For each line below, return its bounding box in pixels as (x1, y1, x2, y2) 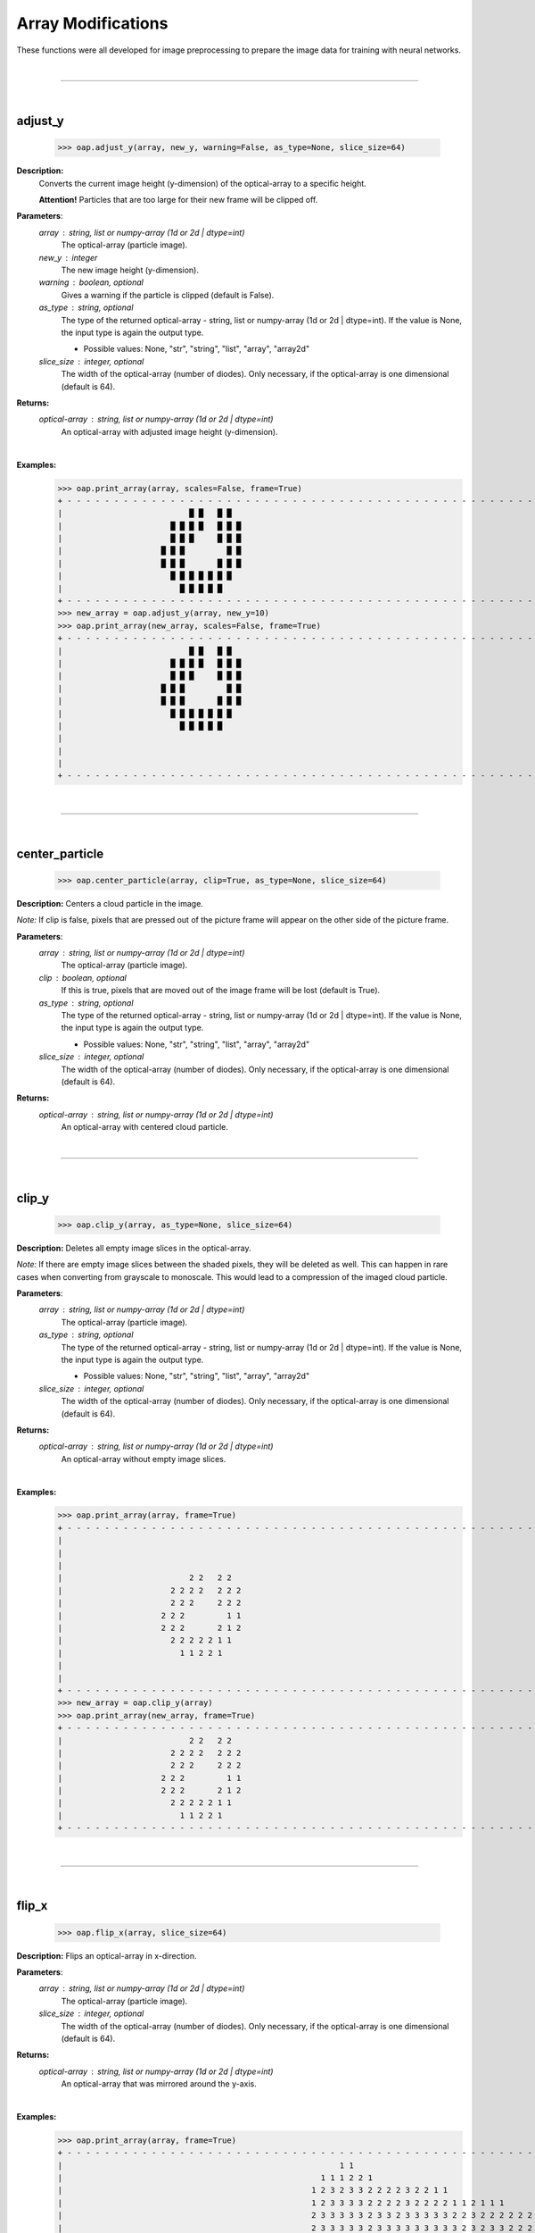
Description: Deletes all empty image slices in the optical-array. (16, 1242, 251, 1253)
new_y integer (38, 252, 98, 263)
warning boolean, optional (38, 277, 144, 288)
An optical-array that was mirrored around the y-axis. (61, 2078, 258, 2089)
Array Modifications (16, 13, 169, 33)
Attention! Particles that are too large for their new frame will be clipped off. (38, 195, 318, 205)
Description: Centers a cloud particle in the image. (16, 898, 204, 908)
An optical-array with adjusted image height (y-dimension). (61, 426, 278, 437)
